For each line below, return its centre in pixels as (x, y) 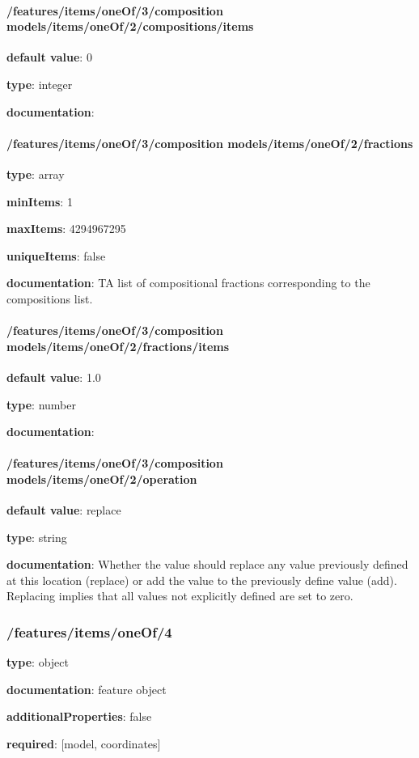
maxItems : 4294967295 (66, 229)
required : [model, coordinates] (84, 744)
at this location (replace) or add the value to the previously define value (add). (202, 580)
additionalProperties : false (79, 716)
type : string (37, 537)
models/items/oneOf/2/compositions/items (130, 26)
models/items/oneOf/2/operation (102, 479)
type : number (41, 404)
